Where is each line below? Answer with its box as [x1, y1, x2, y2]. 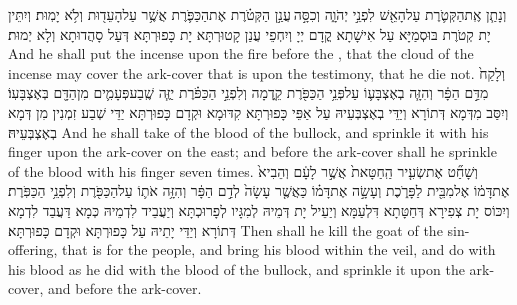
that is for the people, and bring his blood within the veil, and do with [62, 239, 496, 260]
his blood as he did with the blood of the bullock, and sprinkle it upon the [8, 258, 465, 279]
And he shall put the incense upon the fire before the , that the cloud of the [8, 43, 474, 64]
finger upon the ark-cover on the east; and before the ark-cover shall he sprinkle [8, 141, 497, 162]
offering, [8, 239, 58, 260]
